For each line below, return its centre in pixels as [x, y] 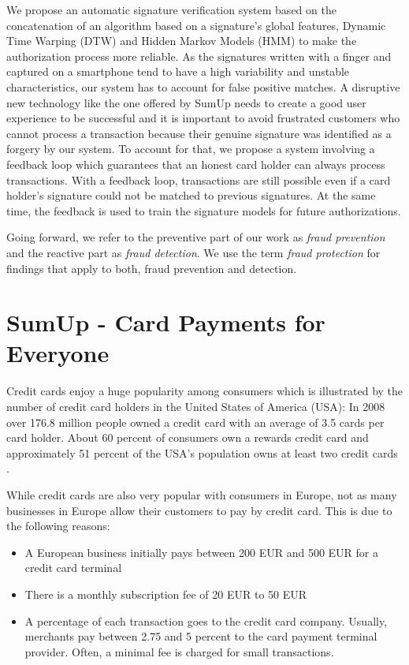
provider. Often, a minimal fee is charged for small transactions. [179, 651]
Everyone [58, 353]
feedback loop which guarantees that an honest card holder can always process [196, 164]
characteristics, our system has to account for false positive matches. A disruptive [203, 86]
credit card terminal [73, 568]
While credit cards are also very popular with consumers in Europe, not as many [202, 494]
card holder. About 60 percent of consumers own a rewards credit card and [188, 437]
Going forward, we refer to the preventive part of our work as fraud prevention [196, 237]
